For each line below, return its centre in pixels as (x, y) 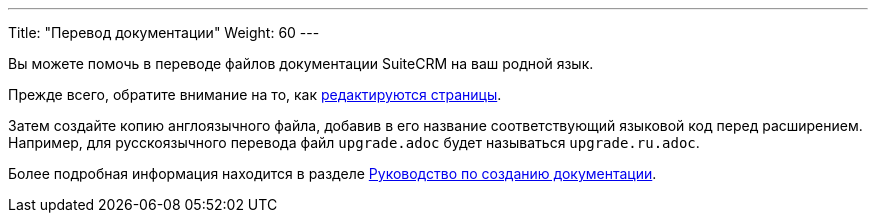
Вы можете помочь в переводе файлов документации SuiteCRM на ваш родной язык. (301, 63)
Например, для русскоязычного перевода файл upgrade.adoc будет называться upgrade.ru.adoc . (354, 142)
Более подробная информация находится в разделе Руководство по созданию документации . (332, 173)
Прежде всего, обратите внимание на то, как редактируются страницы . (255, 94)
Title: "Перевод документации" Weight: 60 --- (164, 32)
